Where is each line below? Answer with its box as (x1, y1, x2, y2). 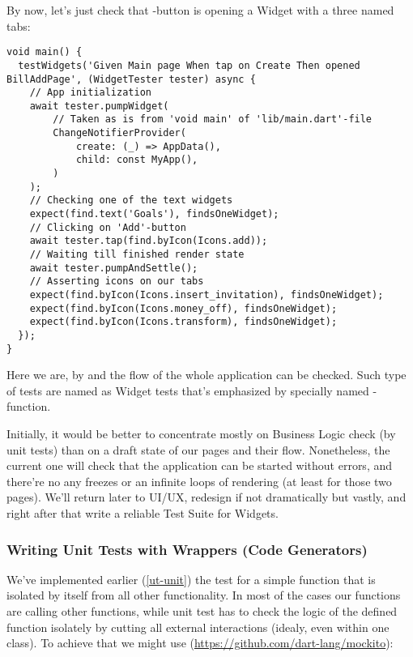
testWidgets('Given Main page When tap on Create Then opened (18, 59, 360, 71)
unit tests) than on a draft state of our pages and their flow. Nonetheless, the (6, 441, 390, 458)
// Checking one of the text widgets (29, 194, 233, 207)
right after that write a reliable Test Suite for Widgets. (6, 505, 279, 522)
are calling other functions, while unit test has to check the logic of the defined (6, 603, 398, 620)
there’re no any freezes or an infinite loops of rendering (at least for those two (6, 472, 392, 489)
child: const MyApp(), (75, 154, 198, 166)
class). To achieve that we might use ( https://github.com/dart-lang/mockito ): (6, 634, 394, 651)
